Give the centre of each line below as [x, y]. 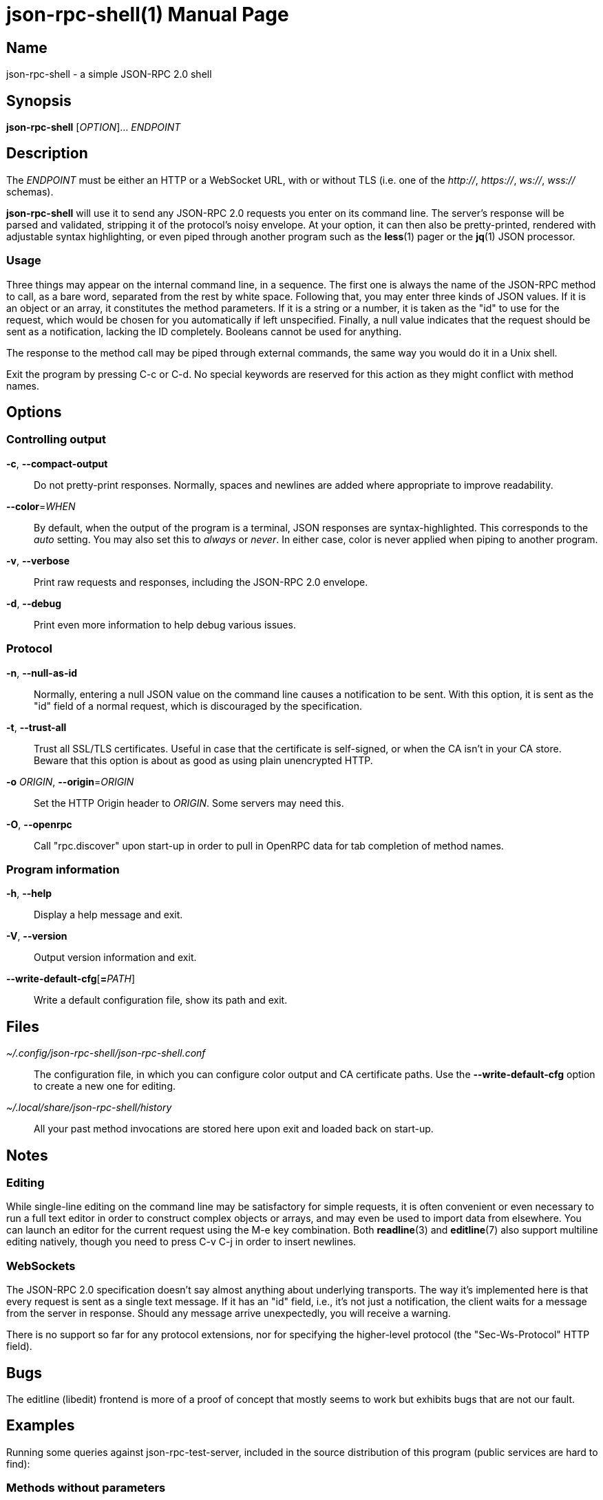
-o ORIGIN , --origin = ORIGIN [70, 781]
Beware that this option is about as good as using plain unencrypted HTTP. [203, 760]
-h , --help [29, 894]
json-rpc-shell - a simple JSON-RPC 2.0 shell [109, 74]
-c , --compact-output [57, 463]
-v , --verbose [38, 560]
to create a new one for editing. [105, 1086]
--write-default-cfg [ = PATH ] [71, 979]
